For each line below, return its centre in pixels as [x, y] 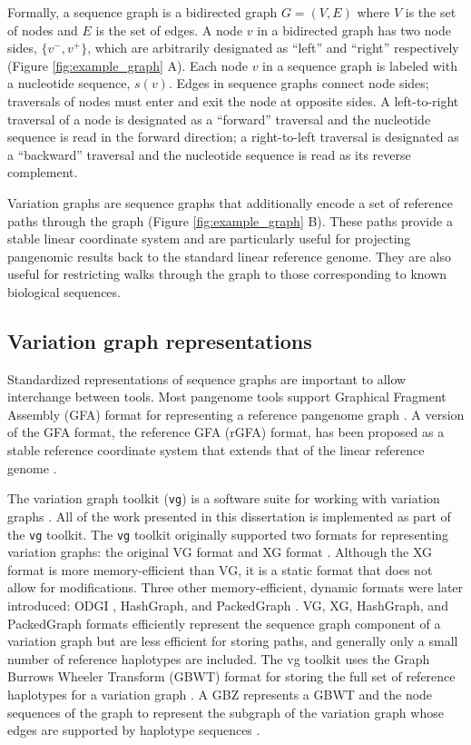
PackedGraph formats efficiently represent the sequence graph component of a [224, 623]
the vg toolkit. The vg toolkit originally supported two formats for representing [228, 534]
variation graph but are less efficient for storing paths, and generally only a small [233, 641]
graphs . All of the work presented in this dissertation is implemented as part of [229, 516]
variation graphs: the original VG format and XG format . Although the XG [220, 552]
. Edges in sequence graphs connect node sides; [299, 83]
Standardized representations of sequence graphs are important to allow [207, 378]
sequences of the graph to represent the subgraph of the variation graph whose [226, 712]
